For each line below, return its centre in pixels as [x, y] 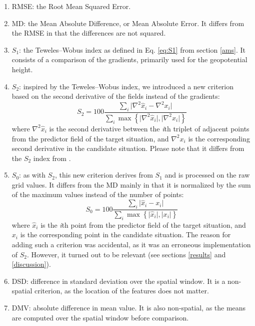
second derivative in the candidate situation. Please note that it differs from [128, 148]
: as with [32, 175]
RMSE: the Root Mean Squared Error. [71, 6]
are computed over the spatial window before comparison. [100, 317]
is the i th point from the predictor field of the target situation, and [143, 224]
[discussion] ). [31, 264]
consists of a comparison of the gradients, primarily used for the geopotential [129, 59]
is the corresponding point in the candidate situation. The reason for [125, 234]
